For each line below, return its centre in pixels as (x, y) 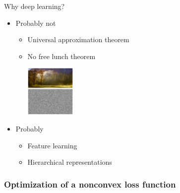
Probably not (36, 23)
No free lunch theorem (61, 56)
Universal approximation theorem (78, 39)
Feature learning (52, 145)
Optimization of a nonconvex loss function (90, 184)
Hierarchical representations (70, 162)
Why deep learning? (34, 6)
